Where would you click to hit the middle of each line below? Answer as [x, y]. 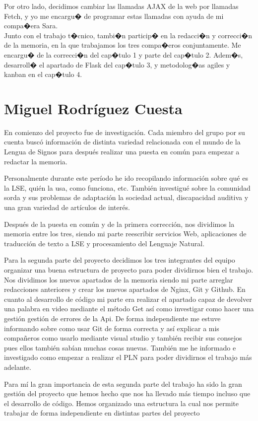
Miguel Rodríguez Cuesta [93, 108]
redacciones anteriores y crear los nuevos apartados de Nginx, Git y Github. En [125, 289]
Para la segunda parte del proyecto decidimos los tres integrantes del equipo [120, 260]
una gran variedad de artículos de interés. [67, 207]
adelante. [18, 367]
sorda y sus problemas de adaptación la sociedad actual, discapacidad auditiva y [126, 197]
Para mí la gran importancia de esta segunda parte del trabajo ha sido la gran [123, 384]
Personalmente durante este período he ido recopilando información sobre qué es [126, 178]
